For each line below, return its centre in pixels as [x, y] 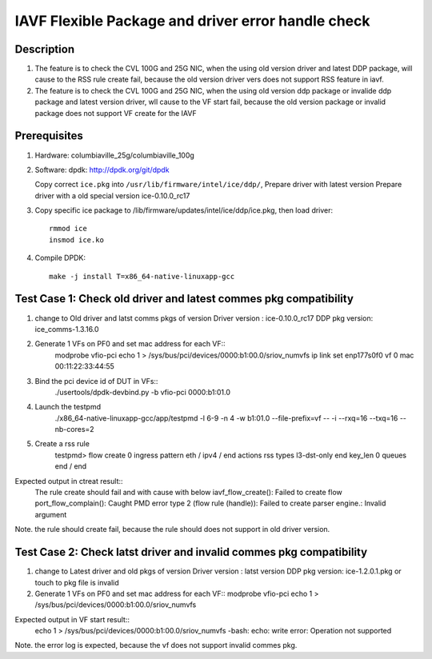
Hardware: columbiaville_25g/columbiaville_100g [115, 155]
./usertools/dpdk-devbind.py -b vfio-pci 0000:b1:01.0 [143, 392]
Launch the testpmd [68, 407]
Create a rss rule [62, 444]
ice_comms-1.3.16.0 [67, 329]
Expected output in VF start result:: [72, 619]
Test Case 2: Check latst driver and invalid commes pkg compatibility [191, 552]
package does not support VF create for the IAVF [116, 113]
